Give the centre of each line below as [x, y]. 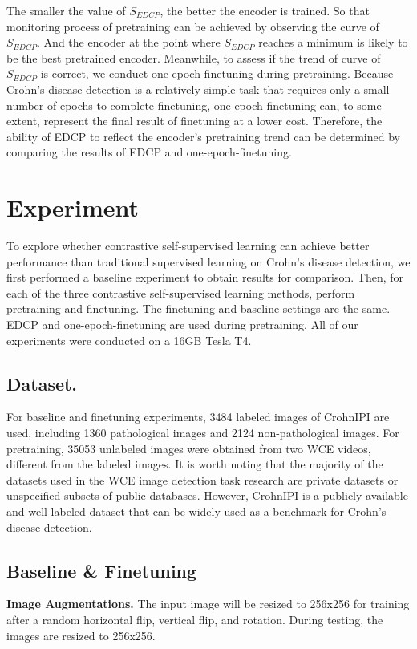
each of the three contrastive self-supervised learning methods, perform [181, 292]
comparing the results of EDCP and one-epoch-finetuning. [149, 152]
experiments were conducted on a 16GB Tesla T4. [129, 340]
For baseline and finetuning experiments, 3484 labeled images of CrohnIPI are [198, 417]
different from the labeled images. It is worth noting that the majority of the [195, 464]
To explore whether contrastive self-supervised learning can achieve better [188, 246]
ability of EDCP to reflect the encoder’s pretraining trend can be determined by [203, 136]
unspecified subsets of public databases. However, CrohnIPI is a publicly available [207, 495]
